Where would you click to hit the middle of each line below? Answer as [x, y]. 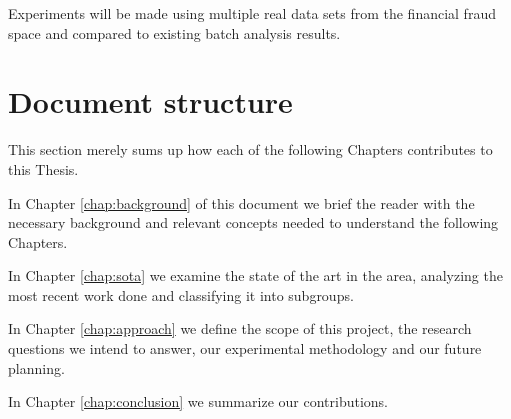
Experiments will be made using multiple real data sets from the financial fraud [252, 13]
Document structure [150, 101]
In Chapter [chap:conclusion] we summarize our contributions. [198, 401]
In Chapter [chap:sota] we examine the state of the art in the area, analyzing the [255, 275]
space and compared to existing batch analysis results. [174, 32]
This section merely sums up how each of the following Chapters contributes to [250, 149]
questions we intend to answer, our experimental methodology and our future [245, 348]
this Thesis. [43, 168]
